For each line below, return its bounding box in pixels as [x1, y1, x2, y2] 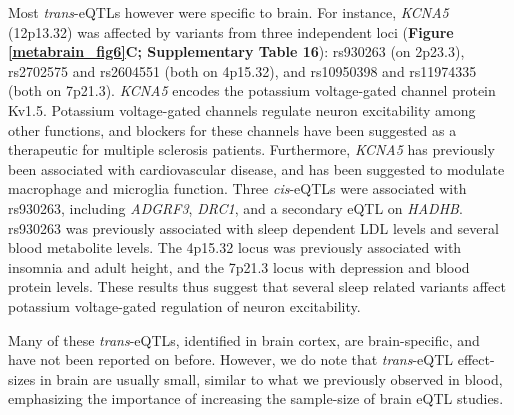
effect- [457, 349, 495, 370]
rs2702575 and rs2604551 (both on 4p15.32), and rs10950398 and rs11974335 [8, 60, 477, 81]
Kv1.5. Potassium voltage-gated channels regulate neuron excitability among [8, 99, 476, 120]
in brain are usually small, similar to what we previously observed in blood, [40, 368, 503, 389]
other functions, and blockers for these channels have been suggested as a [8, 119, 457, 140]
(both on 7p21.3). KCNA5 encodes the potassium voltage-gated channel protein [8, 80, 496, 101]
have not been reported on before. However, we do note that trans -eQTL [8, 349, 454, 370]
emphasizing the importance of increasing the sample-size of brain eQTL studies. [8, 388, 504, 409]
